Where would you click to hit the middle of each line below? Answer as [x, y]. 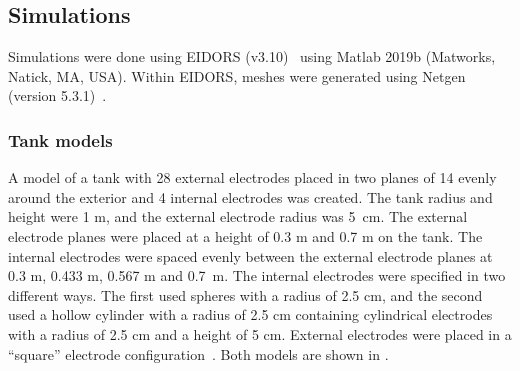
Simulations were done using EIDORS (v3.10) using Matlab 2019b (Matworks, [252, 56]
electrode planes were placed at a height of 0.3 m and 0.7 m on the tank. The [245, 235]
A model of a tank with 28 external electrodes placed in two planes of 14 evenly [252, 177]
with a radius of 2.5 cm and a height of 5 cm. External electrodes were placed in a [260, 333]
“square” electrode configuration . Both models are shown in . [198, 353]
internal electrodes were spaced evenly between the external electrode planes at [250, 255]
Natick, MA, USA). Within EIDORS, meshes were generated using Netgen [237, 75]
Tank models [60, 139]
